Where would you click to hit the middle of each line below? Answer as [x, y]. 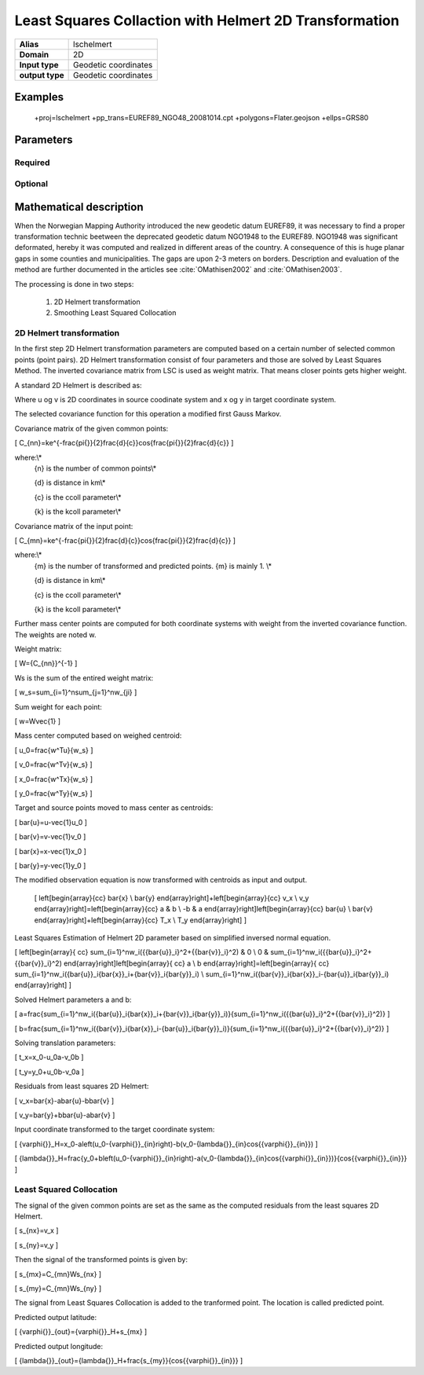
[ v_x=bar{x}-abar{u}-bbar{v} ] [64, 1101]
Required [32, 163]
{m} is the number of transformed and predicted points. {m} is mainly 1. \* [153, 566]
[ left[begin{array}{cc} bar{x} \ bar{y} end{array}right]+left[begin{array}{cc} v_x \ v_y [172, 898]
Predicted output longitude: [59, 1346]
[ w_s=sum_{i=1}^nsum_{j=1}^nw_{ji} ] [76, 692]
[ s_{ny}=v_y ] [37, 1245]
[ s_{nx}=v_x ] [37, 1230]
